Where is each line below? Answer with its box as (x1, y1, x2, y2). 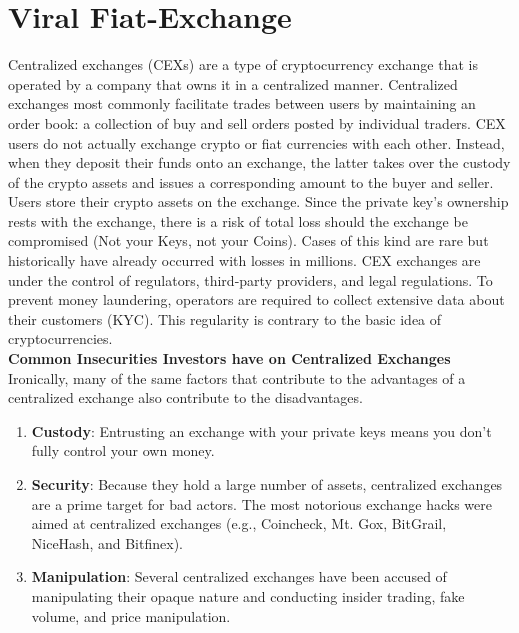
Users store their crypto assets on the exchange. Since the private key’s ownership (8, 191, 509, 212)
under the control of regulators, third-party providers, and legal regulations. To (8, 269, 493, 290)
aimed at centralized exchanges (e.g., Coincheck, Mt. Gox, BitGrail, (31, 513, 447, 534)
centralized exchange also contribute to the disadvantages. (8, 387, 363, 408)
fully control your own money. (31, 440, 215, 461)
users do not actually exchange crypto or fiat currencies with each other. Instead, (8, 132, 505, 153)
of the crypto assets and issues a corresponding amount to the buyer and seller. (8, 171, 494, 192)
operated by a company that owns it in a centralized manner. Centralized (8, 73, 458, 94)
